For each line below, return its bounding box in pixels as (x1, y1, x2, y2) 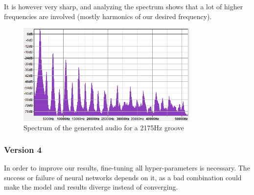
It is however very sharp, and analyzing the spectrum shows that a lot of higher (4, 1, 243, 11)
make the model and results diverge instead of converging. (4, 182, 178, 192)
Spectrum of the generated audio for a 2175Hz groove (23, 122, 184, 133)
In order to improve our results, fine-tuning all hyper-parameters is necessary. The (4, 162, 250, 172)
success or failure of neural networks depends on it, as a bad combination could (4, 172, 242, 182)
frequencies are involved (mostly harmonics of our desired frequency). (4, 11, 212, 21)
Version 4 (4, 143, 42, 155)
